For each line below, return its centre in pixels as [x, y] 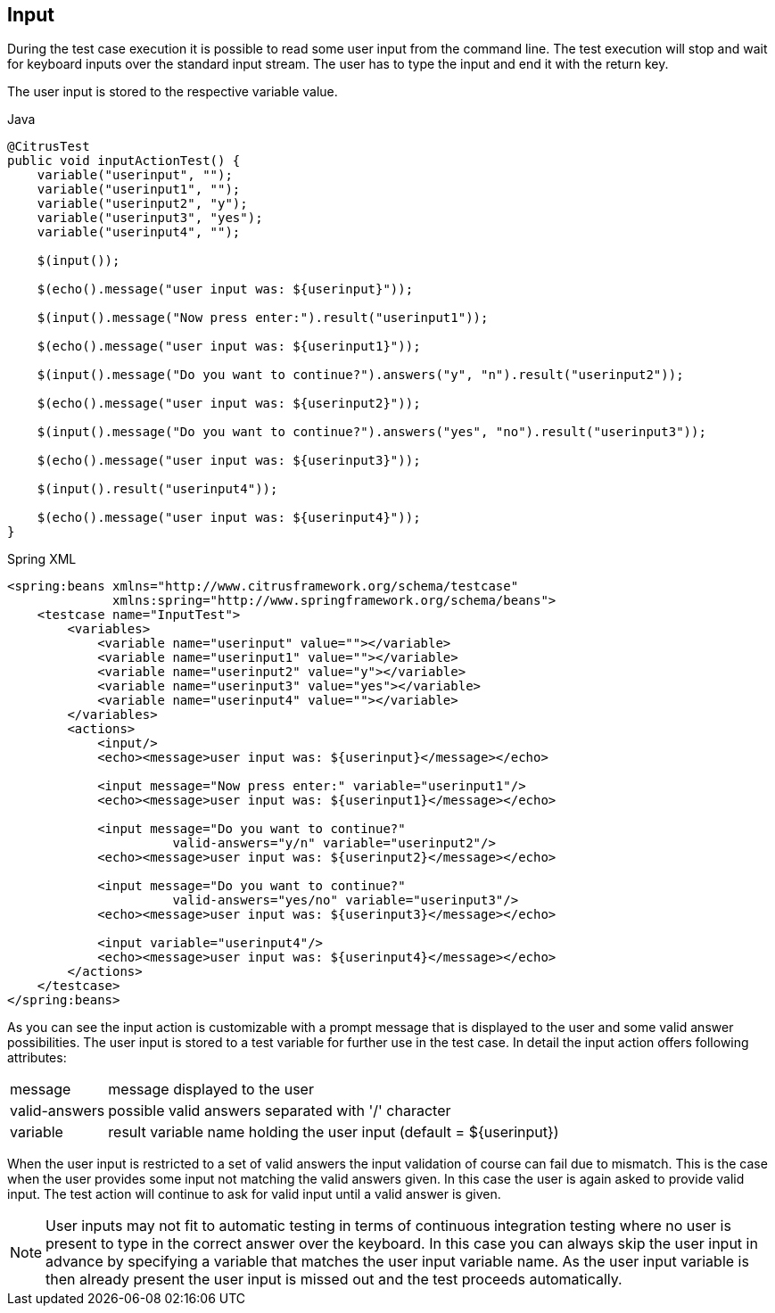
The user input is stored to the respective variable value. [173, 92]
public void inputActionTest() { [124, 161]
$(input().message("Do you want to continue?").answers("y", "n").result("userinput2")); [360, 375]
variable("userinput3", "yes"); [150, 218]
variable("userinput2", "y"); [142, 204]
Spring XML [42, 559]
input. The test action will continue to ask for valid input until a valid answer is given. [254, 1194]
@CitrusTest [49, 147]
